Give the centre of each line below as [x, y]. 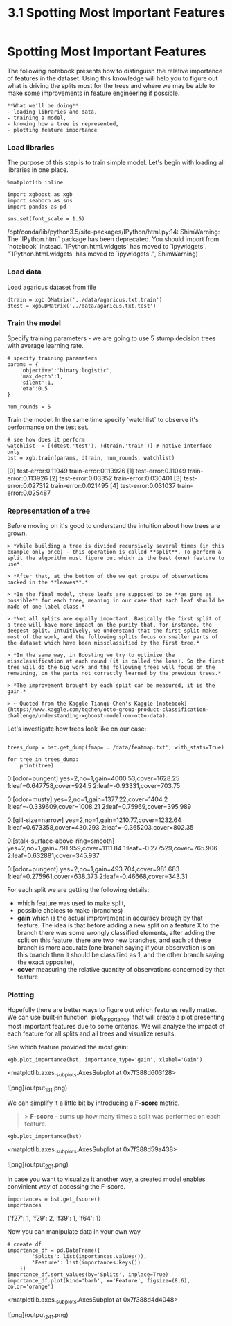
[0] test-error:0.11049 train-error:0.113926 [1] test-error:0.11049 [97, 471]
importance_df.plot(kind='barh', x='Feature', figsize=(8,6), [99, 1281]
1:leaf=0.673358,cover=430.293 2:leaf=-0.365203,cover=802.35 [100, 828]
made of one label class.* [46, 607]
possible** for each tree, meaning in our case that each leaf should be [116, 601]
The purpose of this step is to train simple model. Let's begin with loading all [116, 163]
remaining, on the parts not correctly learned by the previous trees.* [114, 674]
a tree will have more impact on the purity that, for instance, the [110, 625]
